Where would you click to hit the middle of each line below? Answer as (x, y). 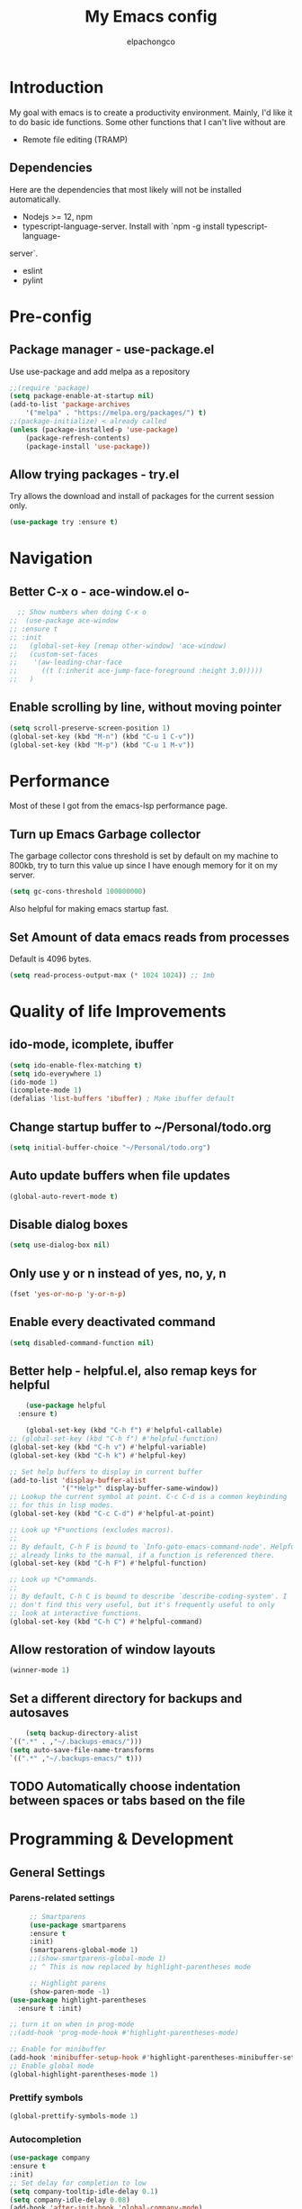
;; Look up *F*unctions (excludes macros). (92, 1530)
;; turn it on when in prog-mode (72, 2024)
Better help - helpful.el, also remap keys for (133, 1371)
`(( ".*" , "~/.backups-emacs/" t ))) (76, 1759)
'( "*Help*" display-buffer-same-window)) (140, 1488)
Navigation (51, 558)
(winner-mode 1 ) (40, 1670)
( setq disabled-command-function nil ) (82, 1343)
